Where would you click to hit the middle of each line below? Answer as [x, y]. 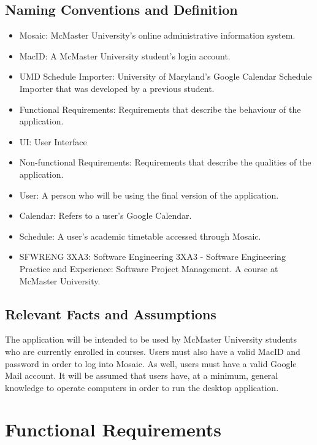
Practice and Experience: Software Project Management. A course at [149, 268]
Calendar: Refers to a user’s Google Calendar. [105, 215]
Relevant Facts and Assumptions [111, 314]
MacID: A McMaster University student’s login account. [125, 55]
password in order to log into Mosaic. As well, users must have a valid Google [151, 363]
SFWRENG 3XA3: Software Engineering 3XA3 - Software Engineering [152, 257]
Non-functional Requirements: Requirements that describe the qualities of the [165, 162]
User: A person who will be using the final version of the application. [149, 195]
